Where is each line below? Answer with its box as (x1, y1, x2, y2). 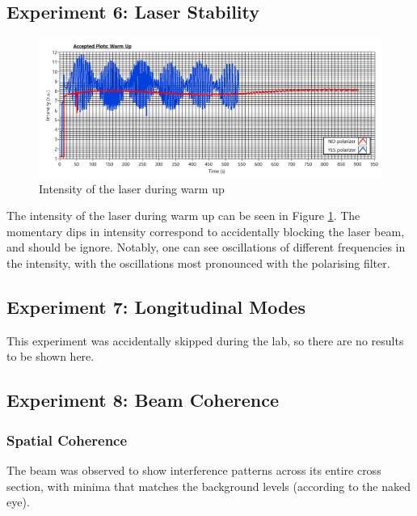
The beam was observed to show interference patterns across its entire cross (6, 461, 381, 478)
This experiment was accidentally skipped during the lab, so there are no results (6, 332, 404, 349)
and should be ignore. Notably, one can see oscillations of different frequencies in (6, 239, 406, 256)
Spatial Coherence (6, 429, 128, 450)
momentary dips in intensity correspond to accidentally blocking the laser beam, (6, 222, 405, 239)
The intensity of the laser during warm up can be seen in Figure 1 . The (6, 207, 360, 224)
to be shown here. (6, 348, 95, 365)
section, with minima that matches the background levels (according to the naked (6, 477, 411, 494)
